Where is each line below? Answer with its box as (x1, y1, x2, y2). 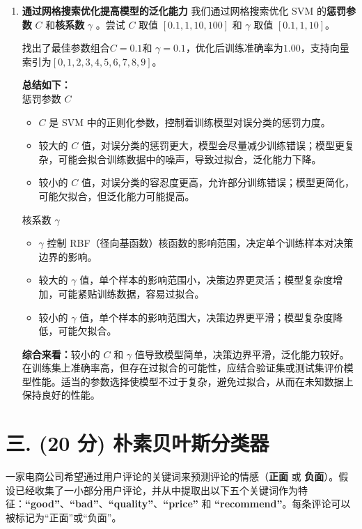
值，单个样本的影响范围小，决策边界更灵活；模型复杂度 (79, 273, 333, 287)
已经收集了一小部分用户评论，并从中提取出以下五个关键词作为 (15, 482, 298, 497)
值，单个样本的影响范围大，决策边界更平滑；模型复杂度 (79, 309, 333, 324)
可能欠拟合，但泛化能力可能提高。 (38, 188, 195, 203)
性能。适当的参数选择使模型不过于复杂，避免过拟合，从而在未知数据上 (31, 374, 354, 388)
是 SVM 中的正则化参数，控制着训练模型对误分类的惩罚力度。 (49, 114, 331, 129)
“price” (163, 496, 198, 511)
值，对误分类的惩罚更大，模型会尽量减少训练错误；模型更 (81, 138, 345, 153)
